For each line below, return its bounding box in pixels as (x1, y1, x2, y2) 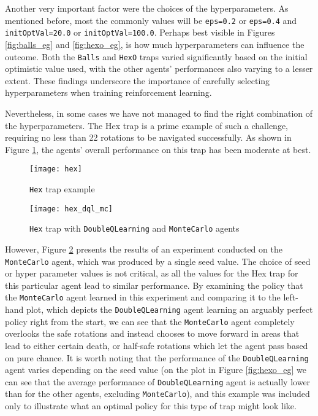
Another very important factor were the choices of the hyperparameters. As (5, 2, 289, 14)
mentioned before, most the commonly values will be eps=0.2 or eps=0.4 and (5, 14, 297, 26)
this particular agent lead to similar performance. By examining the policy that (5, 278, 303, 291)
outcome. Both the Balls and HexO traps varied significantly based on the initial (5, 50, 308, 63)
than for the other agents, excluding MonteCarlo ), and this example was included (5, 387, 310, 400)
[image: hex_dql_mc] (29, 204, 113, 213)
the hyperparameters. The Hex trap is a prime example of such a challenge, (5, 119, 288, 131)
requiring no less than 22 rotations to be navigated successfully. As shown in (5, 131, 292, 144)
